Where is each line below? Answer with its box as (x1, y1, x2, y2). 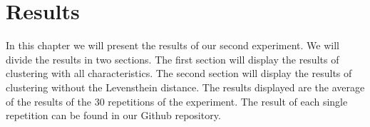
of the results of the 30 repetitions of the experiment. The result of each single (6, 93, 348, 108)
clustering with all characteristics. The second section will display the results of (6, 66, 352, 81)
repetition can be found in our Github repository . (6, 108, 221, 123)
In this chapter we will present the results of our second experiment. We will (6, 38, 339, 53)
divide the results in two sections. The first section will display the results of (6, 51, 339, 66)
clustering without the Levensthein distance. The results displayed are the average (6, 79, 365, 94)
